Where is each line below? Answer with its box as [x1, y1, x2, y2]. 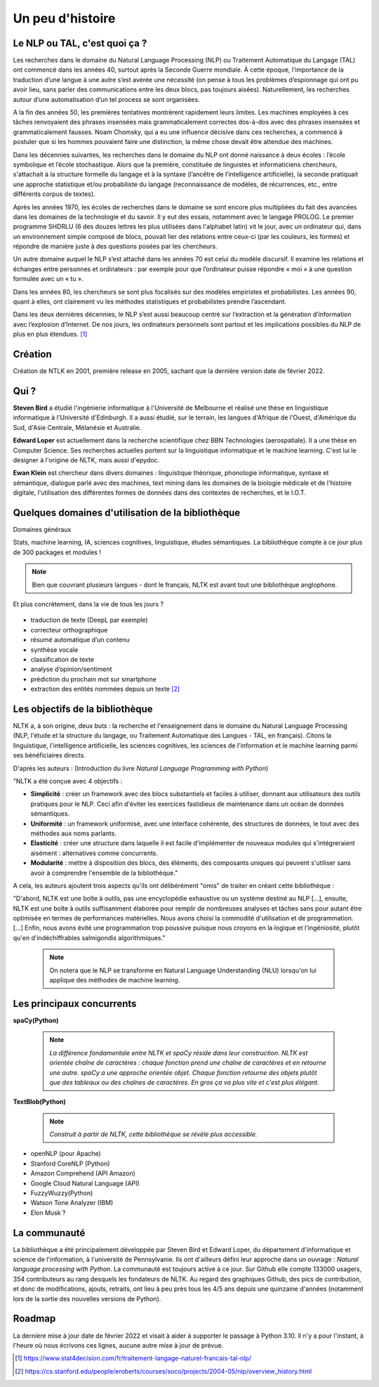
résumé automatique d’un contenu [30, 636, 130, 644]
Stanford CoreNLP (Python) [30, 1159, 110, 1168]
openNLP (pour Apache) [30, 1150, 101, 1158]
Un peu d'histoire [13, 11, 116, 26]
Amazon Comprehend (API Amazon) [30, 1169, 136, 1178]
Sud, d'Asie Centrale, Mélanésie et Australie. [13, 423, 142, 431]
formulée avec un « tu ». [13, 275, 84, 283]
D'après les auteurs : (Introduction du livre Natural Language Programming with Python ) [13, 764, 269, 772]
